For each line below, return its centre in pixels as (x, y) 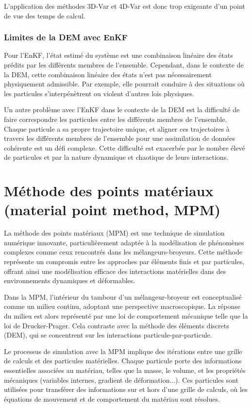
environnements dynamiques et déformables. (70, 280)
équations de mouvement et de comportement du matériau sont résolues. (112, 399)
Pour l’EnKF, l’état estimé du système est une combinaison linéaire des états (118, 55)
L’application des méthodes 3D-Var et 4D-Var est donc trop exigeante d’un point (125, 6)
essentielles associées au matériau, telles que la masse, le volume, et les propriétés (125, 370)
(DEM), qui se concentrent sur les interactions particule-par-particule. (108, 335)
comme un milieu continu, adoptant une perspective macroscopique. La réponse (122, 306)
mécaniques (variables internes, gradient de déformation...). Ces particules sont (121, 380)
